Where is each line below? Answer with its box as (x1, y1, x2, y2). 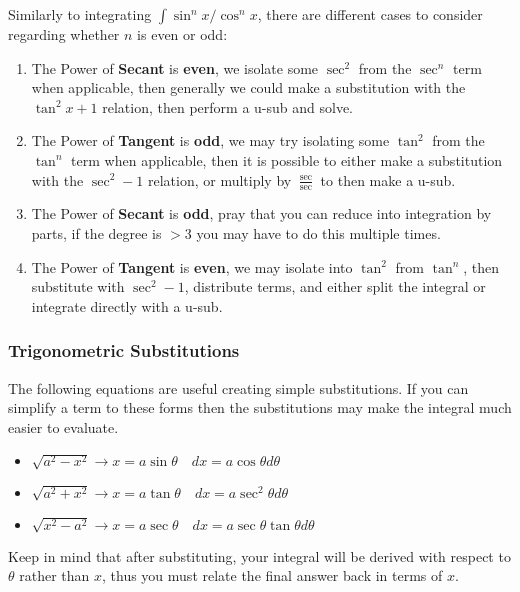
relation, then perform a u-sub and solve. (102, 96, 354, 117)
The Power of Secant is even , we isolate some (31, 57, 319, 78)
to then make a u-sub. (320, 169, 456, 190)
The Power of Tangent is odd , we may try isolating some (31, 130, 390, 151)
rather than (19, 565, 90, 586)
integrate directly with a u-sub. (31, 295, 223, 316)
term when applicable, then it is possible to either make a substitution (71, 149, 503, 170)
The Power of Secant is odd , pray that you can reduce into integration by (31, 203, 492, 224)
